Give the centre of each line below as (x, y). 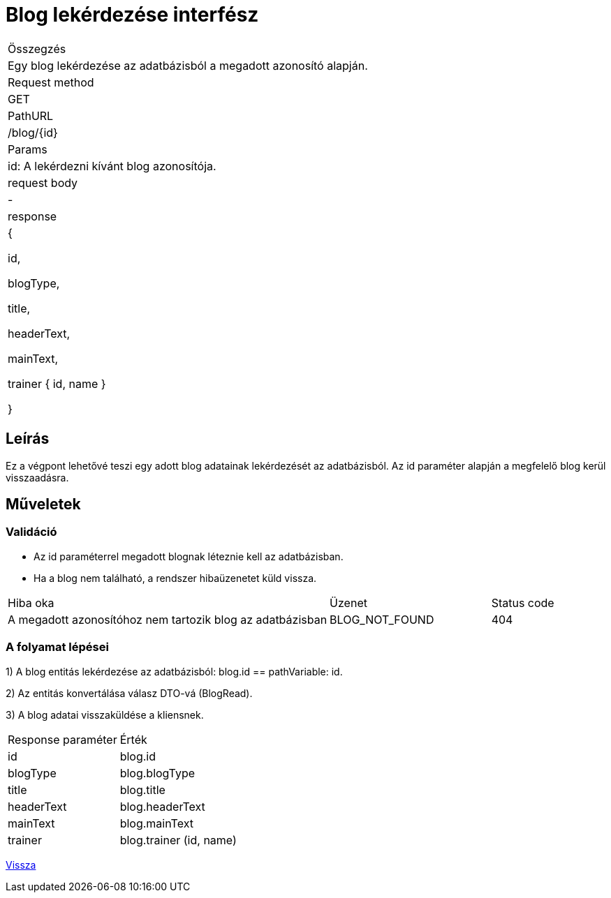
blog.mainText (156, 823)
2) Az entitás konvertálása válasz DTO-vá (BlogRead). (129, 693)
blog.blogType (157, 773)
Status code (523, 603)
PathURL (31, 115)
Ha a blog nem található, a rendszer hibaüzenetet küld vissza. (175, 578)
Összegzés (37, 48)
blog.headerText (162, 806)
